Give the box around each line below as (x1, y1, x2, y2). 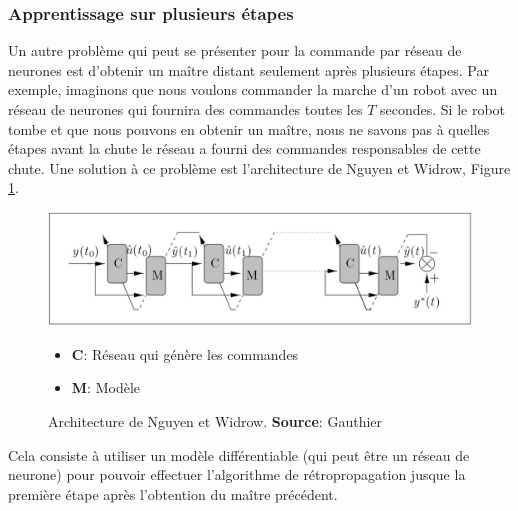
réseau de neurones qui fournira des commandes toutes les (8, 99, 363, 119)
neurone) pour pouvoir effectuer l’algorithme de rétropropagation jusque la (8, 464, 466, 485)
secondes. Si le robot (379, 99, 506, 119)
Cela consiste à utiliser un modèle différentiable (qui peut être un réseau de (8, 444, 470, 465)
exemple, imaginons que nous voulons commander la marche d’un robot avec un (8, 79, 498, 100)
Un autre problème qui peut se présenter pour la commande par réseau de (8, 40, 462, 61)
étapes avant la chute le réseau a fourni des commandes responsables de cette (8, 138, 481, 159)
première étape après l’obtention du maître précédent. (8, 483, 338, 504)
